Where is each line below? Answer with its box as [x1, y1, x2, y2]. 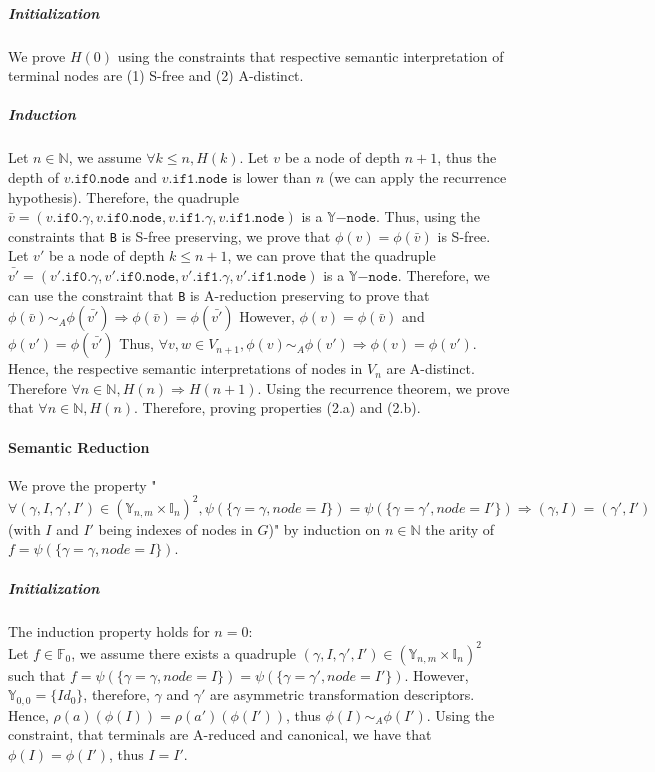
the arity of [425, 518, 495, 539]
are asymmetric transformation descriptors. [210, 684, 475, 705]
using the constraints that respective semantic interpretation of [117, 45, 504, 66]
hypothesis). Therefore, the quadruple [8, 186, 239, 207]
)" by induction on [268, 518, 381, 539]
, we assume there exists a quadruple [71, 642, 297, 663]
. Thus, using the [376, 206, 481, 227]
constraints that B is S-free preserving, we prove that [8, 225, 331, 246]
